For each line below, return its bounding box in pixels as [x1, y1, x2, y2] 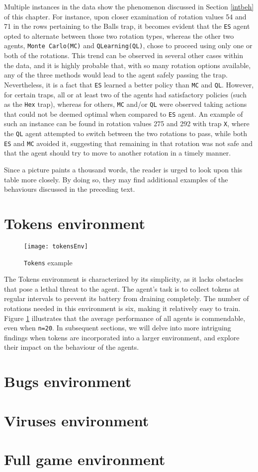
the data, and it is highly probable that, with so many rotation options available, [4, 60, 251, 70]
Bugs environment [4, 371, 132, 392]
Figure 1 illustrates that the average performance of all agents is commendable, [4, 313, 246, 323]
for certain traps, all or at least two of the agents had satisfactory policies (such [4, 89, 247, 99]
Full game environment [4, 449, 166, 469]
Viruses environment [4, 410, 149, 430]
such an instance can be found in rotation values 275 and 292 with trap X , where [4, 118, 250, 129]
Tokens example [24, 257, 73, 267]
